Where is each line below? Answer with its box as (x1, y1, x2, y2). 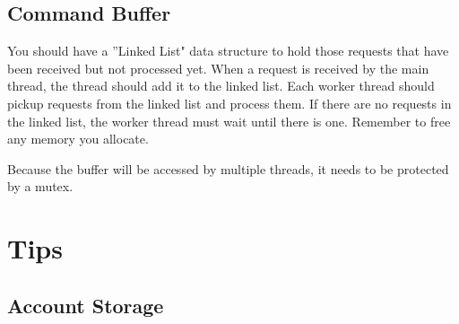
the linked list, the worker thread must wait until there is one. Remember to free (7, 111, 451, 130)
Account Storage (7, 291, 164, 319)
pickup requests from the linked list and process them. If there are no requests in (7, 93, 452, 112)
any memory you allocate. (7, 129, 149, 148)
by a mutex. (7, 177, 74, 196)
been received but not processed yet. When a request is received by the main (7, 58, 429, 77)
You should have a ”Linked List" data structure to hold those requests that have (7, 41, 449, 60)
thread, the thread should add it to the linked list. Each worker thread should (7, 76, 435, 95)
